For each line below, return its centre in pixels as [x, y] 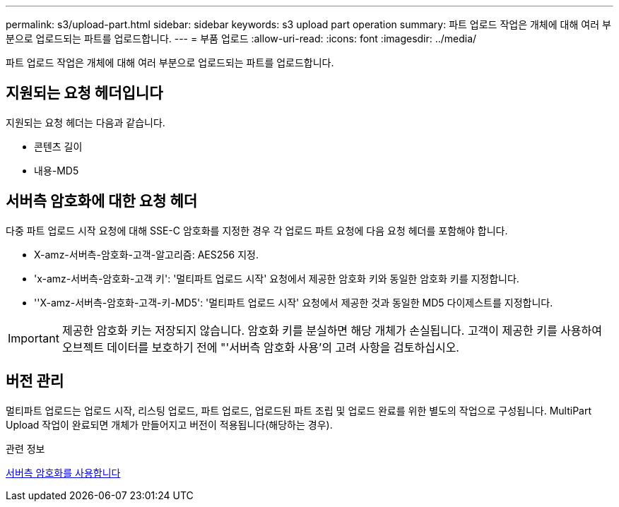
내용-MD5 [57, 170]
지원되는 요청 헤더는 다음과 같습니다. [86, 122]
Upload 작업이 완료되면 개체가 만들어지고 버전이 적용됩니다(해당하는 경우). [169, 424]
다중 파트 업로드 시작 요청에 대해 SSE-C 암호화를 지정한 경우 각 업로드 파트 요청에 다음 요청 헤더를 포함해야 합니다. [257, 230]
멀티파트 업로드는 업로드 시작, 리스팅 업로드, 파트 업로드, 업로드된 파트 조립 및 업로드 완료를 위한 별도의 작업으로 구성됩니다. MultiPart [299, 410]
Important [34, 338]
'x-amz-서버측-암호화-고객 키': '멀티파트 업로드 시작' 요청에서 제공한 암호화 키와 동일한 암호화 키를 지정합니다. [277, 278]
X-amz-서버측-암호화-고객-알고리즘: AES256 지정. [146, 254]
